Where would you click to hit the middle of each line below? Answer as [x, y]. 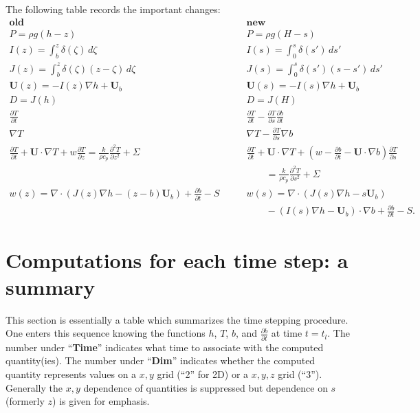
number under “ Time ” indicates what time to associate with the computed [165, 347]
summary [51, 286]
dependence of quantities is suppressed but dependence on [206, 387]
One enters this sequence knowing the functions [106, 333]
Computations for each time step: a [177, 259]
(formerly [25, 401]
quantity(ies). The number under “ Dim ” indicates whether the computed [161, 360]
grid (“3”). [300, 373]
